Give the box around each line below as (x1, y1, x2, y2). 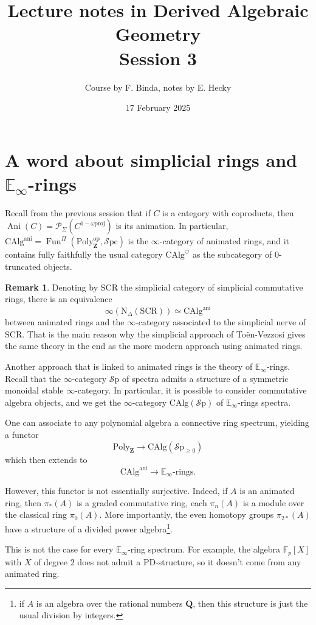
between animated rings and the (5, 316, 125, 328)
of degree (34, 555, 68, 568)
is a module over (242, 496, 304, 509)
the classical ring (5, 508, 67, 521)
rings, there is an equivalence (5, 292, 112, 305)
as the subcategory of (192, 248, 272, 261)
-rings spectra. (238, 395, 291, 408)
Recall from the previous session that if (5, 206, 151, 219)
